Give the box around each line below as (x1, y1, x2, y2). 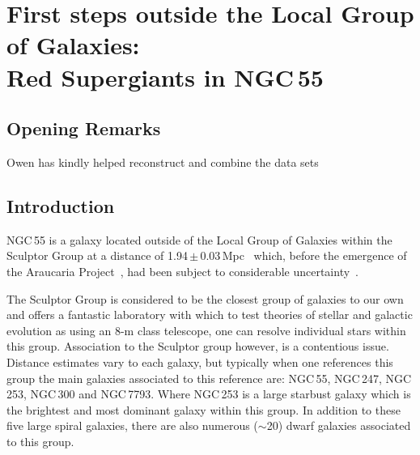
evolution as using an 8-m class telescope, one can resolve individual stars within (6, 321, 406, 338)
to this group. (6, 432, 74, 449)
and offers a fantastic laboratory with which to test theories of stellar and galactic (6, 306, 413, 323)
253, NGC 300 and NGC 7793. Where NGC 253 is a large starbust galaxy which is (6, 385, 411, 402)
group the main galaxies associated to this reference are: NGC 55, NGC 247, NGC (6, 369, 412, 386)
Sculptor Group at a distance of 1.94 (6, 247, 188, 264)
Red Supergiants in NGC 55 (6, 60, 324, 93)
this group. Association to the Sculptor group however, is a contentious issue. (6, 338, 389, 355)
